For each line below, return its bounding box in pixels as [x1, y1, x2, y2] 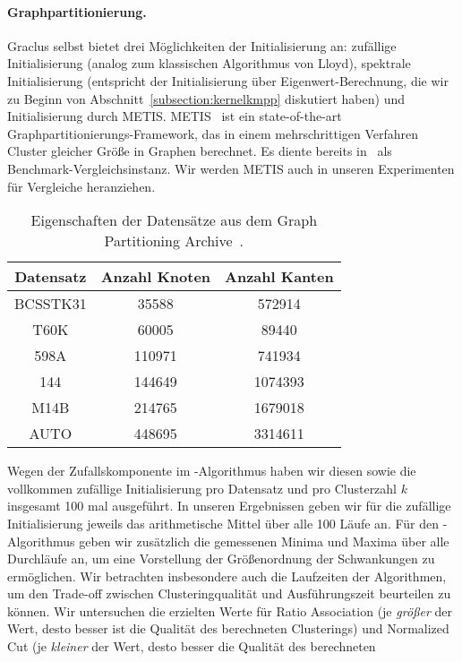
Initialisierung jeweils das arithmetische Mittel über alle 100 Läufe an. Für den [7, 513, 440, 532]
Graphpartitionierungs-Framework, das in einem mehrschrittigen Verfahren [7, 124, 419, 142]
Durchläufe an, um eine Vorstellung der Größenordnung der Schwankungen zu [7, 549, 435, 568]
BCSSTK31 [14, 293, 87, 314]
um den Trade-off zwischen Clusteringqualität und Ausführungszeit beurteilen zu [7, 584, 451, 603]
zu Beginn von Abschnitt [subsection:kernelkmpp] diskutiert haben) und [7, 89, 406, 107]
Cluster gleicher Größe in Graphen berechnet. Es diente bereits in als [7, 142, 392, 160]
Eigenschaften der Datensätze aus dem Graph [30, 210, 318, 231]
